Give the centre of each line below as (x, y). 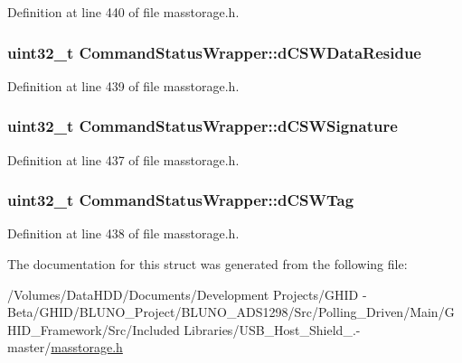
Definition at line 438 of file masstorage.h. (123, 233)
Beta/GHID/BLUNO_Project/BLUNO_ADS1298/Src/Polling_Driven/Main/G (231, 312)
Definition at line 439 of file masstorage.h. (123, 85)
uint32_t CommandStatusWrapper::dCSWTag (181, 200)
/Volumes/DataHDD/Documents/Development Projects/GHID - (187, 294)
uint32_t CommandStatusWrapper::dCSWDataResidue (214, 52)
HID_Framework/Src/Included (94, 329)
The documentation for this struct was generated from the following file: (207, 264)
